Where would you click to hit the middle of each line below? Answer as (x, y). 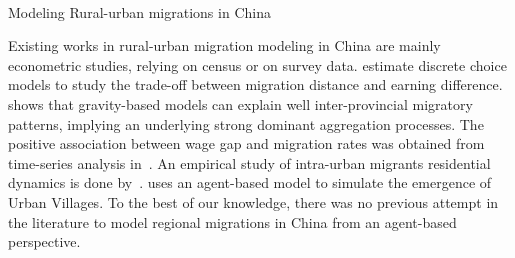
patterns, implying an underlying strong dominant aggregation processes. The (246, 123)
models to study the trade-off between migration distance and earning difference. (255, 84)
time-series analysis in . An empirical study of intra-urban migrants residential (249, 162)
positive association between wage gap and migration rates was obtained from (246, 143)
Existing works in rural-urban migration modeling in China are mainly (224, 45)
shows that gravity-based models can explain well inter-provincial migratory (240, 103)
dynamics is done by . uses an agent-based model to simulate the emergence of (250, 182)
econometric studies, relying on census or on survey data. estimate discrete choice (257, 64)
